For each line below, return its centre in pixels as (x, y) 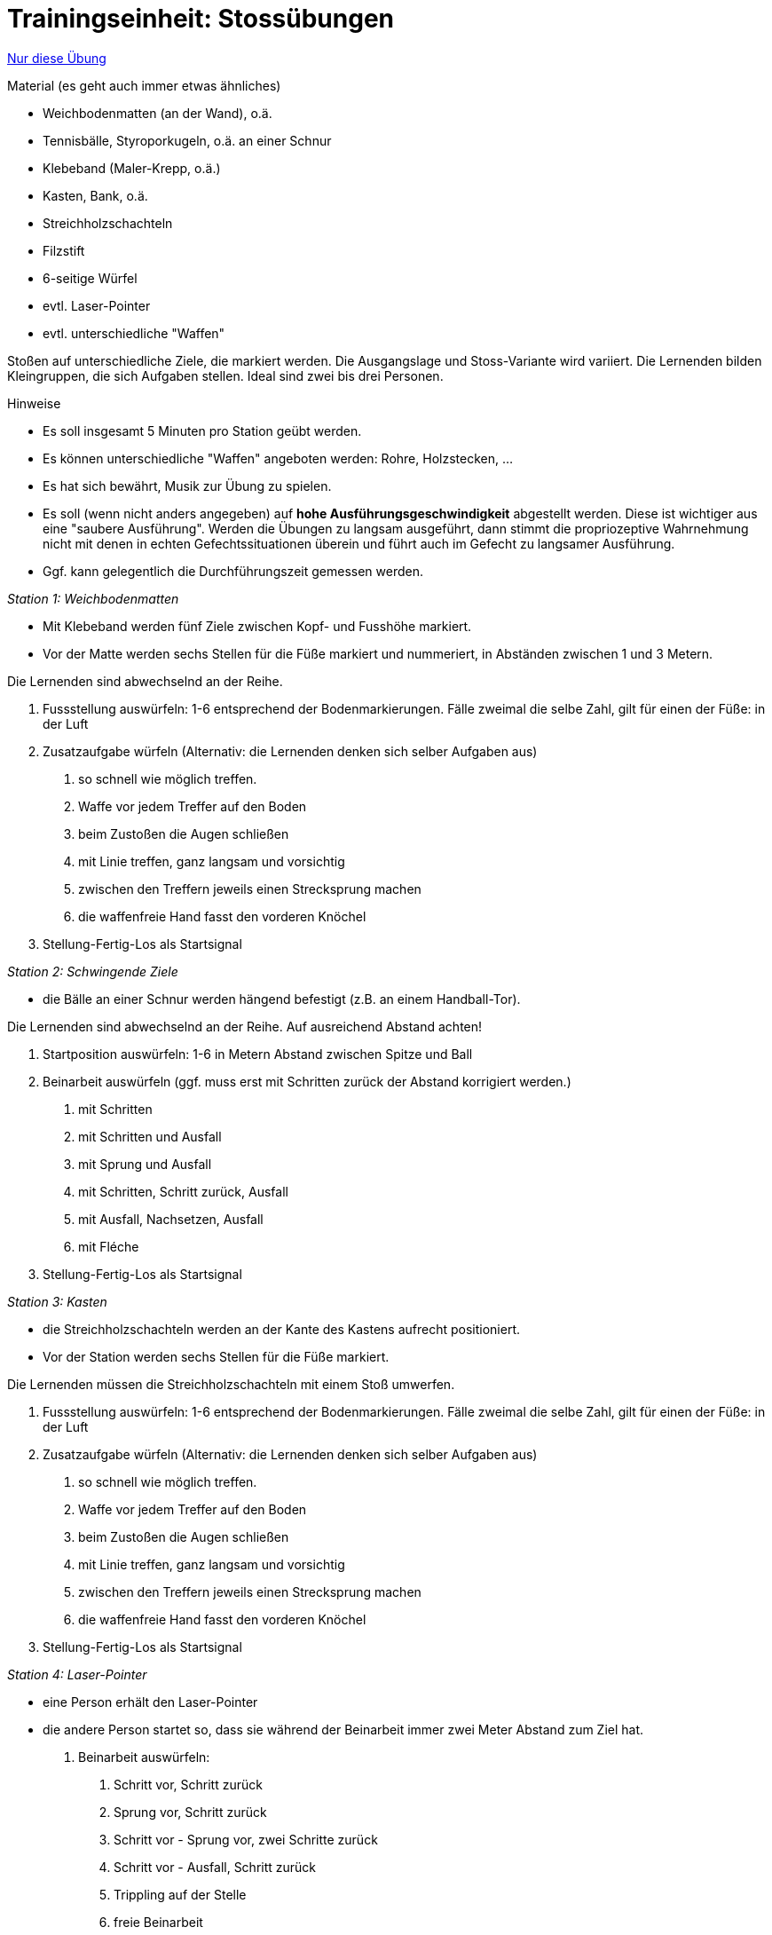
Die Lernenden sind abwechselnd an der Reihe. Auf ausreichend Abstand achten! (245, 1026)
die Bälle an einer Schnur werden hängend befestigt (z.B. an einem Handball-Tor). (282, 999)
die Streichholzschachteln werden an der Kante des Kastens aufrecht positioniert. (282, 1329)
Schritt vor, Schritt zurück (188, 1784)
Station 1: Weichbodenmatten (93, 598)
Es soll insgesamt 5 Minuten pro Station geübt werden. (202, 430)
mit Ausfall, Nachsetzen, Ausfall (171, 1219)
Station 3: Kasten (57, 1301)
